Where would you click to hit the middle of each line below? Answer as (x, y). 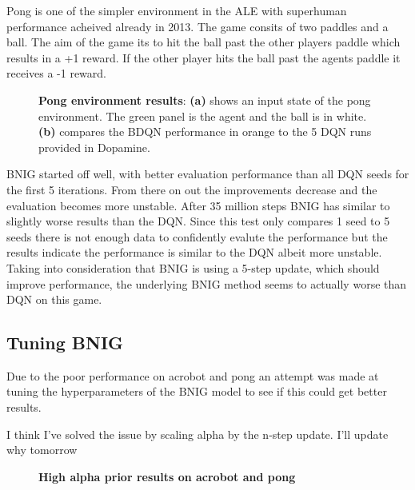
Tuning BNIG (65, 343)
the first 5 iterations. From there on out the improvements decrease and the (192, 189)
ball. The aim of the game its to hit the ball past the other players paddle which (204, 42)
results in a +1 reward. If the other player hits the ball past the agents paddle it (204, 57)
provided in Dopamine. (94, 147)
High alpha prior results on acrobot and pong (167, 476)
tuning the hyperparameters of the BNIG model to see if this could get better (197, 391)
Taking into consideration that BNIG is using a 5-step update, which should (193, 267)
